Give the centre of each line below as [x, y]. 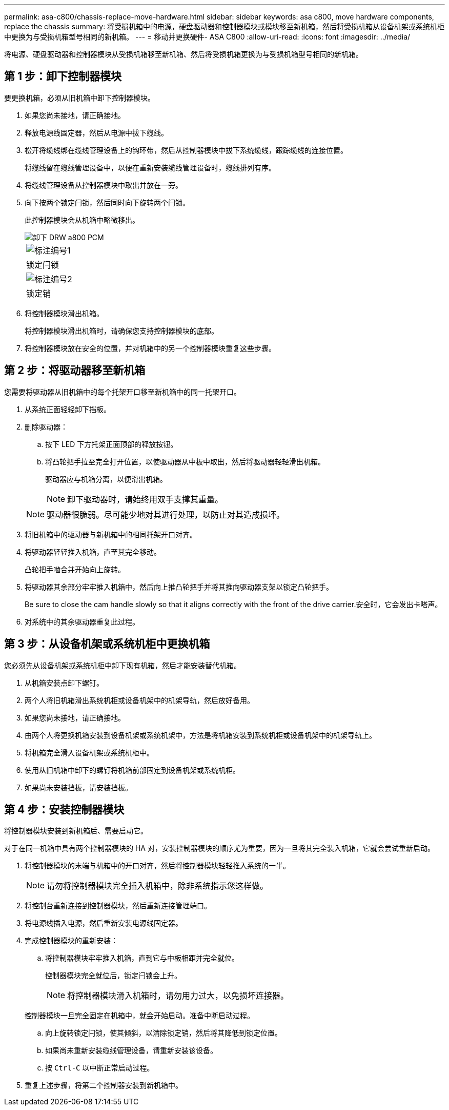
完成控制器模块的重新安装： [71, 941]
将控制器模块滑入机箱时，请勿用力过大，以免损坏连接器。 [178, 996]
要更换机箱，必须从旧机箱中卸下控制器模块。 [79, 98]
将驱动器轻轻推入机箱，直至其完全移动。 [93, 552]
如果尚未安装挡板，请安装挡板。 [78, 787]
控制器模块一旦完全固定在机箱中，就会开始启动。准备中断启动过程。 [139, 1016]
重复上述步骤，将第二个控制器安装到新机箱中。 [104, 1085]
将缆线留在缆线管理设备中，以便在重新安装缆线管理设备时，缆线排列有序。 [150, 167]
